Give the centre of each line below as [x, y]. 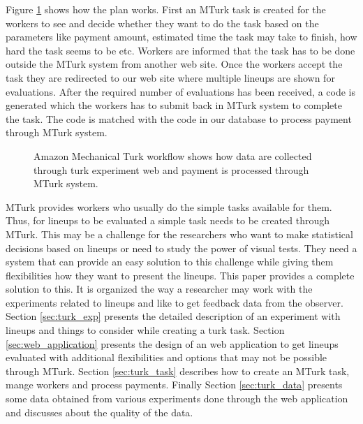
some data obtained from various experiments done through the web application [177, 399]
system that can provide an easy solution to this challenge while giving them [170, 262]
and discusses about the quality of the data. [99, 412]
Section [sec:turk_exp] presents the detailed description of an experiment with [173, 316]
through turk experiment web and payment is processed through [171, 169]
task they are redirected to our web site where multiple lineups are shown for [170, 77]
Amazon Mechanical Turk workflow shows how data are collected [173, 155]
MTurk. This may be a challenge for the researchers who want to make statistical [179, 234]
